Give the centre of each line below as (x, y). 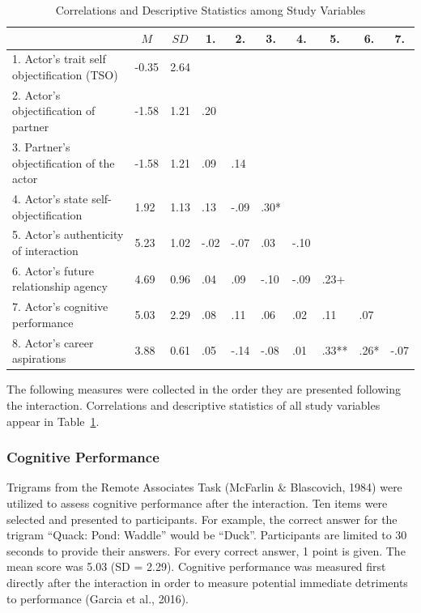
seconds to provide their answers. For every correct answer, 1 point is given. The (206, 550)
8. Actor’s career (53, 342)
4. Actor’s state (50, 198)
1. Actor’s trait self (59, 59)
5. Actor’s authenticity (68, 234)
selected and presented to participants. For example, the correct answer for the (202, 519)
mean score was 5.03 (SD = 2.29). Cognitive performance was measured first (196, 566)
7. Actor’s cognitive (60, 306)
